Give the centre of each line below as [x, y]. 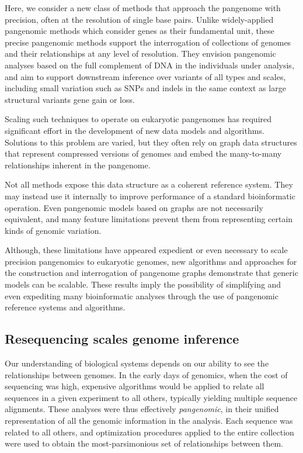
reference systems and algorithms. [65, 307]
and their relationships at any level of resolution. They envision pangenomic [140, 53]
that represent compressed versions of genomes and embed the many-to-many [143, 153]
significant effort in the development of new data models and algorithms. [135, 130]
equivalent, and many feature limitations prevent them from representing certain [149, 219]
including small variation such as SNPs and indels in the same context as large [145, 88]
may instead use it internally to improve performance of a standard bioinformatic [150, 196]
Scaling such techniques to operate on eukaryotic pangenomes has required [138, 119]
